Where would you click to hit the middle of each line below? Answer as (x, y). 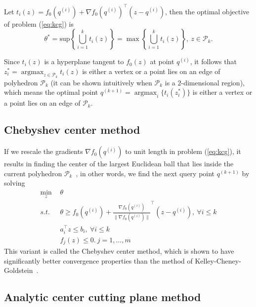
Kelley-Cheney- (218, 260)
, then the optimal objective (207, 11)
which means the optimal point (51, 92)
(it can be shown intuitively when (101, 82)
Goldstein (19, 270)
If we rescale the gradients (43, 151)
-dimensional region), (213, 82)
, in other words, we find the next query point (145, 173)
